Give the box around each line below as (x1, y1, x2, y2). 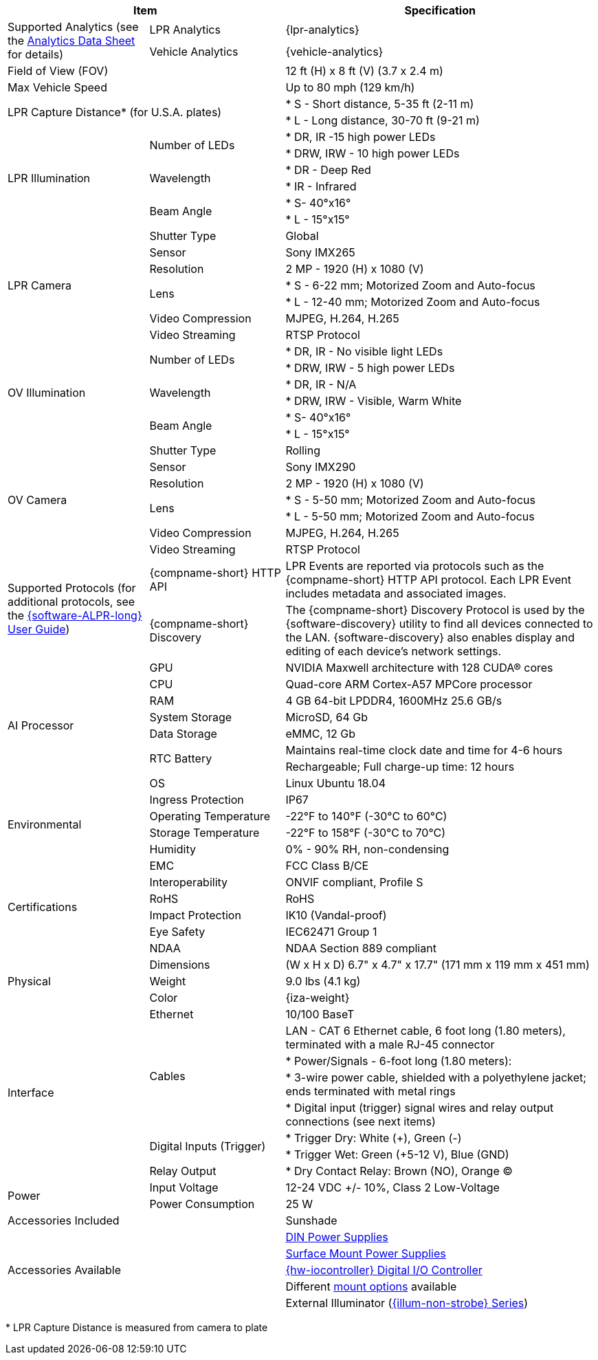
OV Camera (8, 493, 67, 507)
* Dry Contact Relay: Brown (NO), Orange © (285, 1164, 513, 1178)
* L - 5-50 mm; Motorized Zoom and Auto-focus (285, 509, 535, 523)
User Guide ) (8, 622, 70, 636)
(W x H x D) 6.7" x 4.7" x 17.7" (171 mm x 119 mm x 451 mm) (285, 958, 590, 972)
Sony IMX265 (285, 245, 355, 259)
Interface (8, 1086, 54, 1099)
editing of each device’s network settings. (285, 644, 502, 658)
